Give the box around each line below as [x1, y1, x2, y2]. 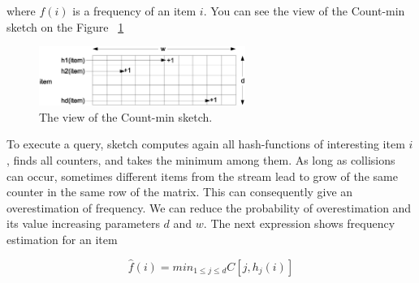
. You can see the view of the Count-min [203, 2, 405, 19]
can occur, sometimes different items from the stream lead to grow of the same [6, 167, 398, 184]
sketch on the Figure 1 [6, 18, 124, 35]
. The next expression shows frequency [203, 215, 395, 232]
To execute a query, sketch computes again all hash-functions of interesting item [6, 135, 405, 152]
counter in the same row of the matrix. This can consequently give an [6, 183, 353, 200]
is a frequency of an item [72, 2, 197, 19]
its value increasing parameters [6, 215, 160, 232]
